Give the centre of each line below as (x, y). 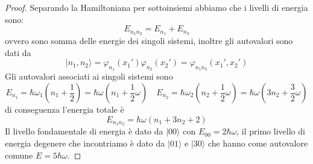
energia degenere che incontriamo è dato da (85, 143)
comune (19, 155)
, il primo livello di (271, 131)
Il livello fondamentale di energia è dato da (84, 131)
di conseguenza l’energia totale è (65, 109)
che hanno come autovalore (258, 143)
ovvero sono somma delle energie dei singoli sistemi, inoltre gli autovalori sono (149, 41)
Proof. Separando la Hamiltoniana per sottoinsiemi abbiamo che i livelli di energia (156, 7)
